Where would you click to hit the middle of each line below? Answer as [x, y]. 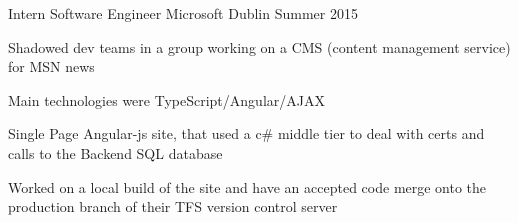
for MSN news [51, 66]
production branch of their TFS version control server [173, 206]
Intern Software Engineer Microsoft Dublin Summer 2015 [183, 13]
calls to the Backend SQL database [115, 152]
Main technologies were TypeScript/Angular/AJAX [166, 99]
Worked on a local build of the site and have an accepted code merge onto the [247, 186]
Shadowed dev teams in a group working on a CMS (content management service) [259, 46]
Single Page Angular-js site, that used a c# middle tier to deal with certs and [246, 133]
